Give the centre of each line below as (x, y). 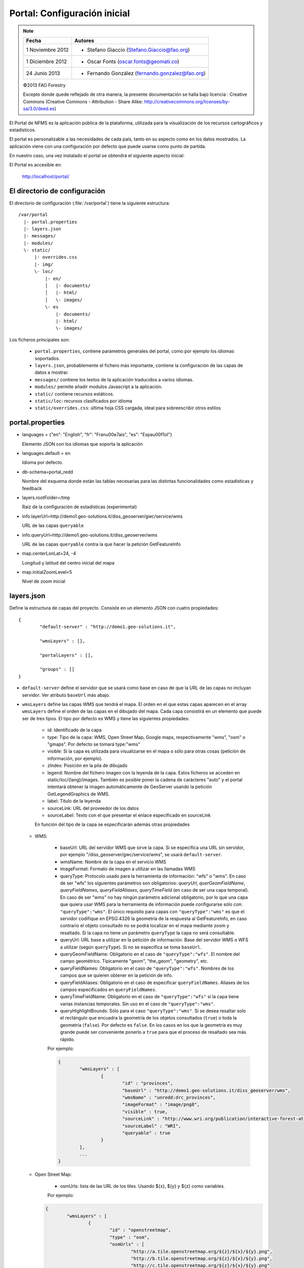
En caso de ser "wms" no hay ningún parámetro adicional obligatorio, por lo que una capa (154, 897)
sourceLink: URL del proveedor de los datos (93, 808)
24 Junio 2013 (43, 73)
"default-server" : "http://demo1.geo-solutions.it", (108, 627)
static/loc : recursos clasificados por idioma (84, 401)
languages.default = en (46, 453)
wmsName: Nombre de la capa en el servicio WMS (113, 862)
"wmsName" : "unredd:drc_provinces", (169, 1097)
